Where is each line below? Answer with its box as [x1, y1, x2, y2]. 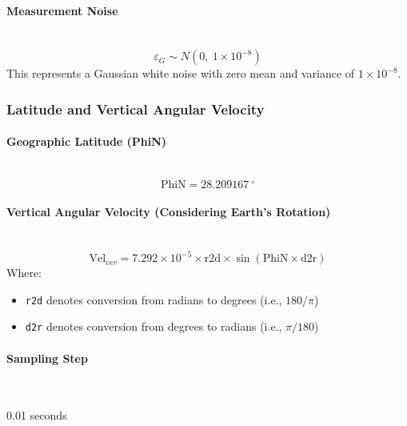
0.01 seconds [6, 407, 67, 424]
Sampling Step [6, 349, 88, 366]
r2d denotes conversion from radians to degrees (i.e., [25, 291, 282, 307]
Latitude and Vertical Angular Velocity [6, 98, 265, 119]
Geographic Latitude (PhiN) [6, 133, 167, 150]
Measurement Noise [6, 2, 118, 18]
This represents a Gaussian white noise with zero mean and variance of [6, 65, 355, 82]
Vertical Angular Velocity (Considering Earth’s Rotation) [6, 203, 331, 219]
